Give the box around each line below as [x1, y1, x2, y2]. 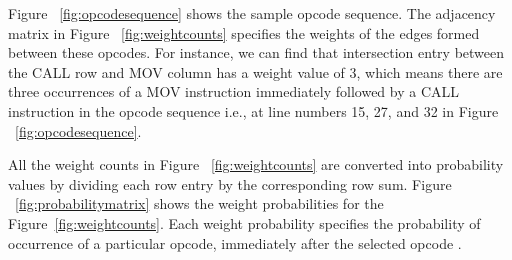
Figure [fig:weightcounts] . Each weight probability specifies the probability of [8, 212, 481, 233]
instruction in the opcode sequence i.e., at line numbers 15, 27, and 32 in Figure [8, 100, 499, 121]
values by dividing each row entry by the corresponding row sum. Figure [8, 173, 452, 194]
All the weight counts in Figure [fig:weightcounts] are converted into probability [8, 154, 504, 175]
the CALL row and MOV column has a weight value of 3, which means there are [8, 61, 503, 82]
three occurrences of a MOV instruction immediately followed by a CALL [8, 81, 460, 102]
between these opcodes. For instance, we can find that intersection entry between [8, 42, 505, 63]
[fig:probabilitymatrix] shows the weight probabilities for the [15, 193, 384, 214]
